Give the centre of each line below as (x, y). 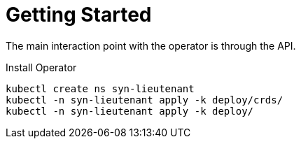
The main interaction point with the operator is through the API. (151, 45)
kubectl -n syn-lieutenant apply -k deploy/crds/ (145, 100)
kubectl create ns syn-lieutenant (100, 88)
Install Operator (41, 67)
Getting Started (79, 15)
